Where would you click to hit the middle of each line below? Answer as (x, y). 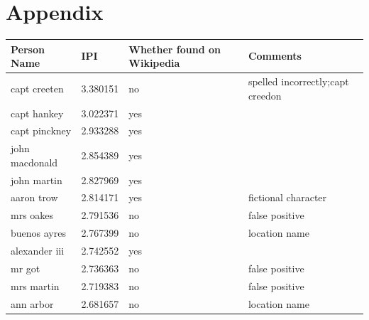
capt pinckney (41, 130)
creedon (265, 95)
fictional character (287, 197)
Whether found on (175, 49)
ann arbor (32, 303)
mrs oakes (32, 215)
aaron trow (34, 197)
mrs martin (35, 286)
